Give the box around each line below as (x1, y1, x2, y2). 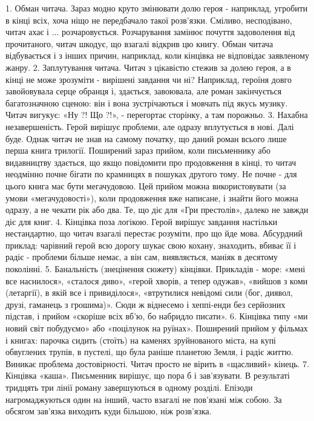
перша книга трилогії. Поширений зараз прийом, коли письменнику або (5, 144, 270, 157)
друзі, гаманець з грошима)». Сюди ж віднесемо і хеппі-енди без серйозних (5, 298, 286, 310)
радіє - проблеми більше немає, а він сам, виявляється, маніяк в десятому (5, 250, 278, 263)
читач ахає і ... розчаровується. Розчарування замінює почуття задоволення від (5, 25, 295, 38)
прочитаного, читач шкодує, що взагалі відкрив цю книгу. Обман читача (5, 37, 273, 50)
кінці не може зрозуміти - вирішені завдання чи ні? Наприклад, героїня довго (5, 73, 292, 85)
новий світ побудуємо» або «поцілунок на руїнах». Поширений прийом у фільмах (5, 322, 308, 335)
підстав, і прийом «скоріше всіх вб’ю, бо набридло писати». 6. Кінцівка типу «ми (5, 310, 308, 322)
